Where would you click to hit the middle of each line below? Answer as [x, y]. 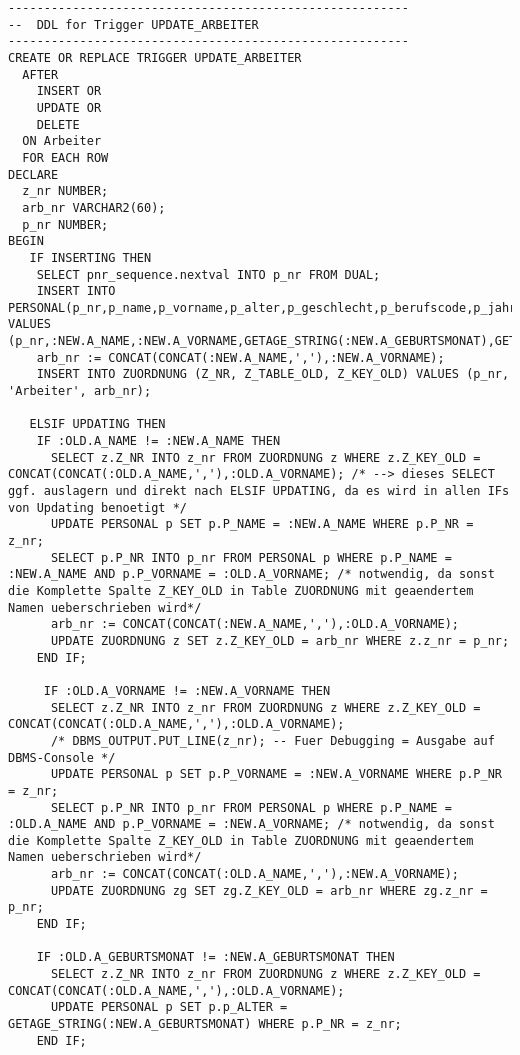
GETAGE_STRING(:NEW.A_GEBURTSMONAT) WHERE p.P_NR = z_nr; [205, 1024]
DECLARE [33, 174]
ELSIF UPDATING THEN [97, 424]
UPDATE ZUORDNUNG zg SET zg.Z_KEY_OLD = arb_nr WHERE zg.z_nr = [269, 890]
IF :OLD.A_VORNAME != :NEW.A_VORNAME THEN [187, 690]
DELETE [58, 124]
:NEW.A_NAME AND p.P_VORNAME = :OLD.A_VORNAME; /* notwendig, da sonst [251, 574]
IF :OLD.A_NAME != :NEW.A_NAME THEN [158, 441]
